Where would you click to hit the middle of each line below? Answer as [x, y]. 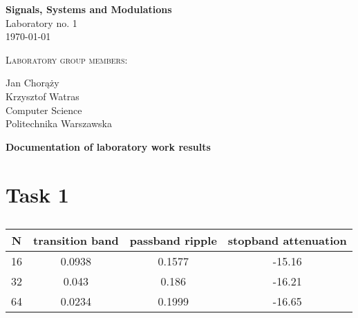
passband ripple [173, 241]
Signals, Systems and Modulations [89, 9]
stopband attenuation [287, 241]
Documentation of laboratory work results [108, 146]
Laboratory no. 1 [41, 22]
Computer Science [44, 110]
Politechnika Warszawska [59, 123]
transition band [76, 241]
